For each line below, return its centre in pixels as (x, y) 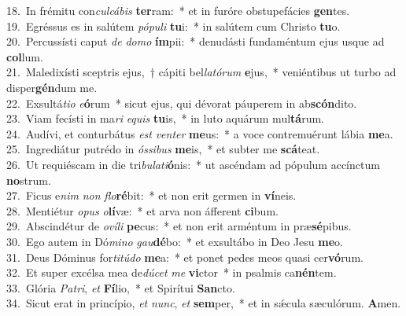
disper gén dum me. (52, 87)
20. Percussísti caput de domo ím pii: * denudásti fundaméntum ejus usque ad (196, 41)
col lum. (25, 56)
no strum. (29, 180)
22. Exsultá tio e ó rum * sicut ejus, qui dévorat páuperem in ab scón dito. (182, 103)
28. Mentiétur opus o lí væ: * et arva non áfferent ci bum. (142, 210)
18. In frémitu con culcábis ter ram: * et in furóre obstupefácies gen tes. (178, 10)
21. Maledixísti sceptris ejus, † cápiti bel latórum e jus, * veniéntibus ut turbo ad (201, 72)
